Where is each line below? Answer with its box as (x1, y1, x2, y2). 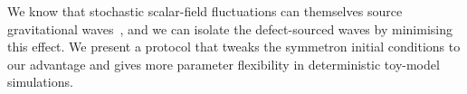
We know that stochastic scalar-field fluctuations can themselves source (7, 2, 403, 20)
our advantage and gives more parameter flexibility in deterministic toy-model (7, 54, 440, 73)
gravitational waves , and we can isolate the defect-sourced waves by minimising (7, 19, 453, 38)
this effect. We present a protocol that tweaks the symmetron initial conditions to (7, 37, 461, 56)
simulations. (7, 72, 73, 91)
